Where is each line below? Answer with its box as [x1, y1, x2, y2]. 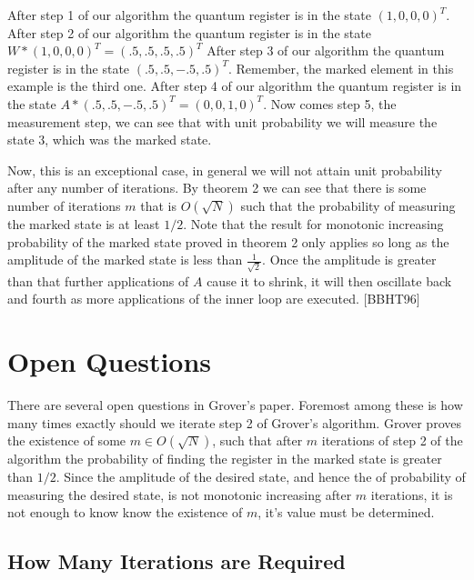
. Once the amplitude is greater [262, 250, 437, 269]
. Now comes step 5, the [263, 94, 397, 113]
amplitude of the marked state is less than [7, 250, 243, 269]
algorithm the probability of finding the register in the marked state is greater [7, 449, 442, 468]
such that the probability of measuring [240, 195, 456, 215]
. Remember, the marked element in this [227, 58, 454, 77]
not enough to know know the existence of [7, 503, 243, 522]
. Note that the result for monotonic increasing [183, 214, 444, 233]
